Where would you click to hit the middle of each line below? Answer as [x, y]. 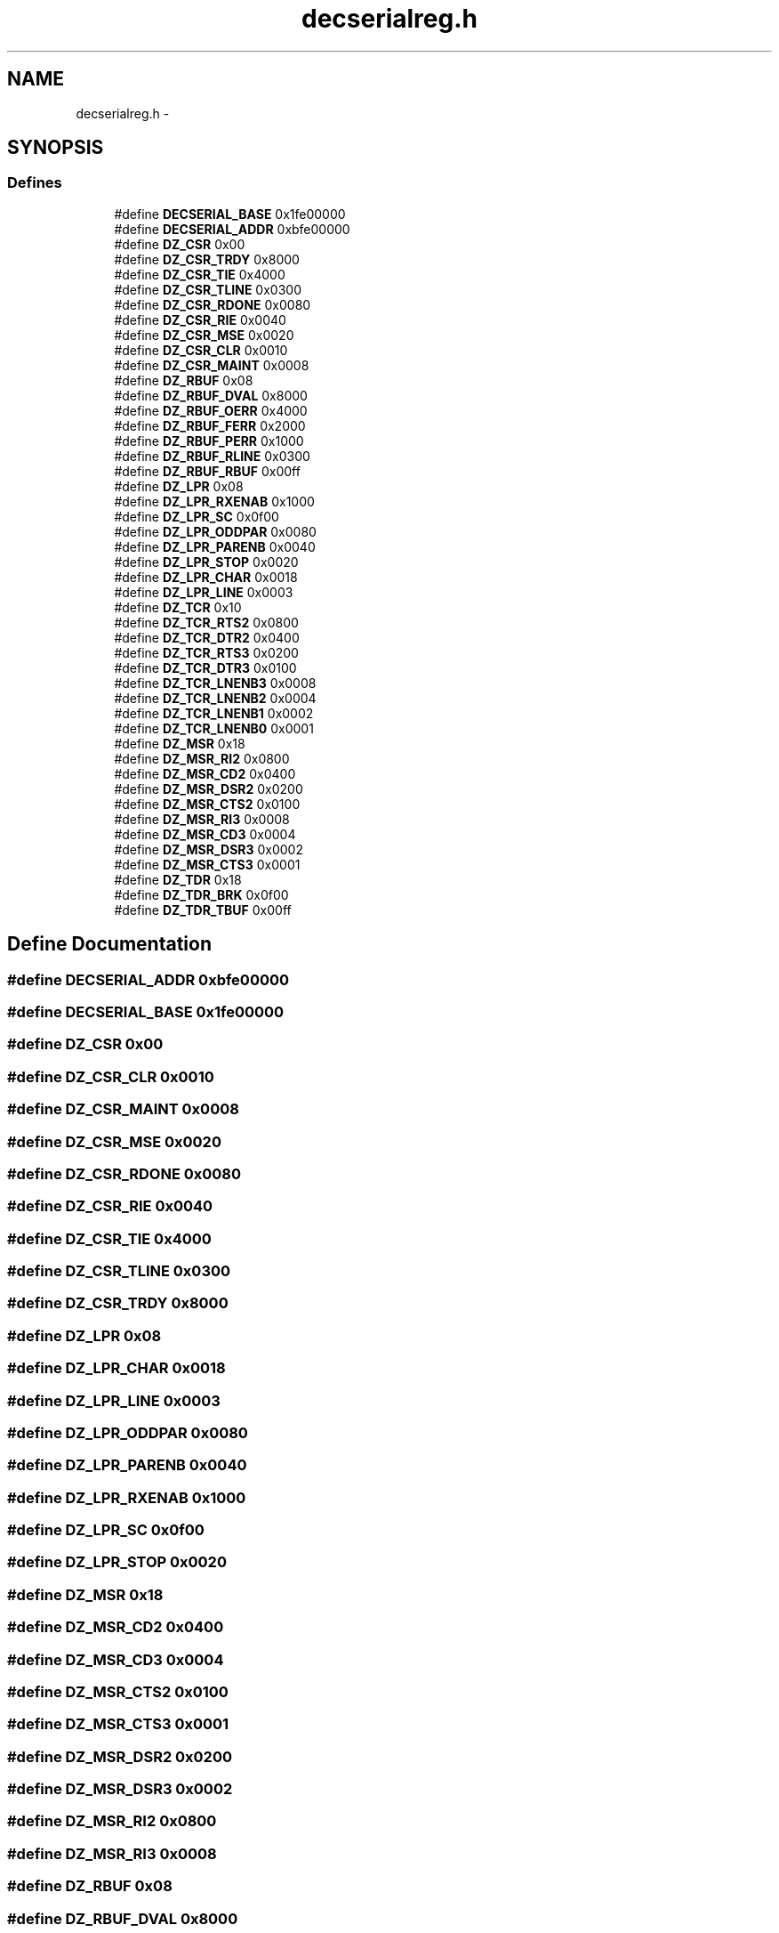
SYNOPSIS [56, 148]
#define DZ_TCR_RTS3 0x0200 [206, 652]
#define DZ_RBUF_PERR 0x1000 [209, 441]
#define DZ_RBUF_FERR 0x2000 [210, 425]
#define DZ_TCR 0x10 [178, 607]
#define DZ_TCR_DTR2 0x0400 [207, 637]
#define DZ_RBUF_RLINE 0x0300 [212, 456]
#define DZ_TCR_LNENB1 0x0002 [214, 713]
